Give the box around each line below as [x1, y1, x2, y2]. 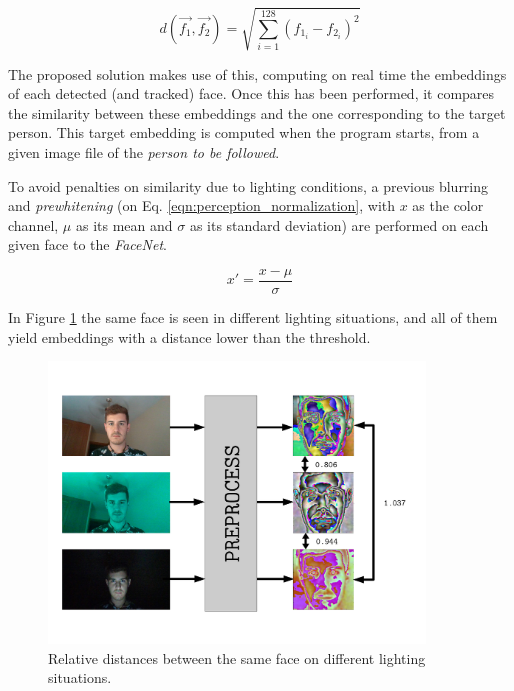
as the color [412, 195, 484, 216]
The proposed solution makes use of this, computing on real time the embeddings [8, 63, 507, 84]
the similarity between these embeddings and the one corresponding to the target [8, 102, 506, 123]
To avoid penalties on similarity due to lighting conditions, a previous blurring [8, 175, 489, 196]
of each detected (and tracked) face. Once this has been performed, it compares [8, 83, 495, 104]
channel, [8, 214, 59, 235]
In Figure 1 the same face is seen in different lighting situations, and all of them [8, 306, 498, 327]
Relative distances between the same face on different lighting [48, 647, 426, 668]
